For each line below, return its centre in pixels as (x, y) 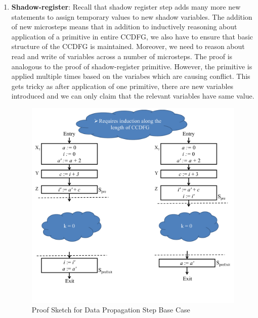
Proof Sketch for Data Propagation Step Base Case (111, 310)
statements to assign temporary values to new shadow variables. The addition (132, 16)
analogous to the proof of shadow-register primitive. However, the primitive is (132, 66)
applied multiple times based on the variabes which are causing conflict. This (131, 76)
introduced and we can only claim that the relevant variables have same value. (133, 96)
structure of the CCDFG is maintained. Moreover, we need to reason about (128, 46)
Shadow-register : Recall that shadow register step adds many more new (126, 7)
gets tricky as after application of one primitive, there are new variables (122, 86)
